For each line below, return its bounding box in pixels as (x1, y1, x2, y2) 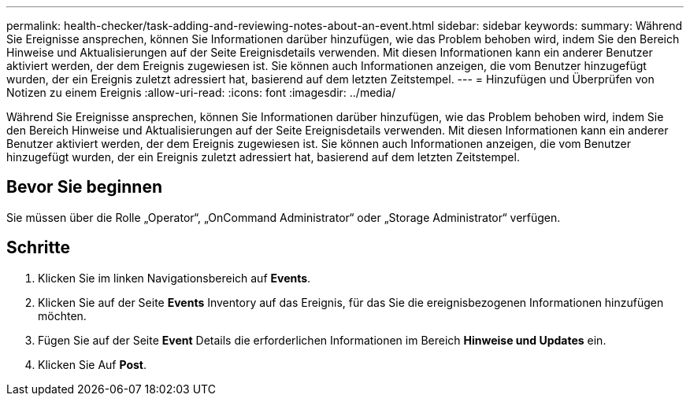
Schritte (6, 238, 70, 258)
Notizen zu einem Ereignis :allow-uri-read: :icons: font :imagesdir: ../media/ (6, 86, 396, 99)
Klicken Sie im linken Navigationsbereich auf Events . (38, 271, 311, 285)
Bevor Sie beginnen (6, 177, 163, 197)
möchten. (38, 308, 87, 323)
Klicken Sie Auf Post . (38, 357, 147, 371)
